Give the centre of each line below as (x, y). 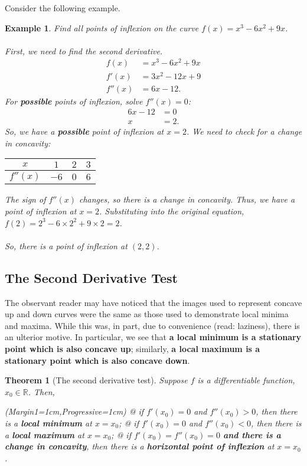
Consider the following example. (63, 8)
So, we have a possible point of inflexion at (84, 131)
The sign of (25, 199)
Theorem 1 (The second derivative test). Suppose (96, 380)
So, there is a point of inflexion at (66, 245)
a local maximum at (45, 434)
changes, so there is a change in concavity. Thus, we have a (187, 199)
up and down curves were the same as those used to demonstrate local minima (147, 314)
